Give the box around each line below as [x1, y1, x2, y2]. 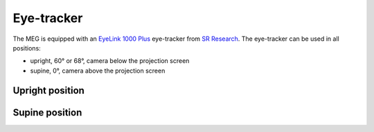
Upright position [12, 84, 84, 96]
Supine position [12, 106, 82, 118]
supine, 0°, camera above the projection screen [30, 66, 166, 75]
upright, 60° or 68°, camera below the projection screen [30, 57, 190, 65]
